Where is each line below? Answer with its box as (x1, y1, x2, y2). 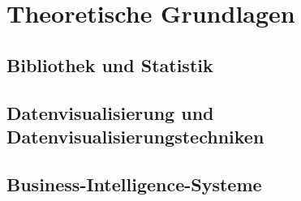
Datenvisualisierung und (6, 100, 214, 125)
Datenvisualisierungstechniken (6, 123, 264, 148)
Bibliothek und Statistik (6, 52, 213, 77)
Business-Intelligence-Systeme (6, 171, 262, 196)
